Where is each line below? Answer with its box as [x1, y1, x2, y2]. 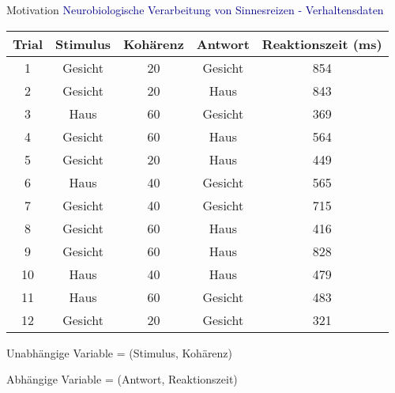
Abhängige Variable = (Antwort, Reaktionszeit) [6, 371, 238, 387]
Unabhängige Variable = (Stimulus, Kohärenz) [6, 344, 233, 361]
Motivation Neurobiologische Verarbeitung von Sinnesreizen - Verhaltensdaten [6, 2, 384, 17]
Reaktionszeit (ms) [261, 34, 382, 53]
